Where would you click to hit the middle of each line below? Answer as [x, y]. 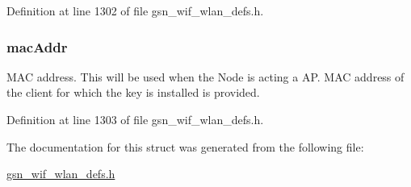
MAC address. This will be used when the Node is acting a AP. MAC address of [205, 76]
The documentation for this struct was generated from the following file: [185, 146]
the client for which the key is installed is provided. [133, 92]
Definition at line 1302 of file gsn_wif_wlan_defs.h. [135, 10]
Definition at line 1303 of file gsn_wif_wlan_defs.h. [135, 119]
